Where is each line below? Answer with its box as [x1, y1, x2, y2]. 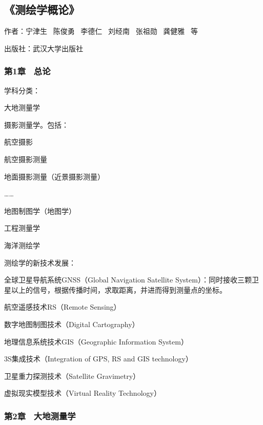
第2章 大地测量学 [4, 409, 76, 422]
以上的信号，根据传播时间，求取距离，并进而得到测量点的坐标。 [11, 284, 227, 295]
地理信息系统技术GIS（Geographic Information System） [4, 336, 188, 347]
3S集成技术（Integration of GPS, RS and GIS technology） [4, 353, 193, 364]
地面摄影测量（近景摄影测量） [4, 171, 105, 181]
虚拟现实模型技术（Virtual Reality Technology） [4, 388, 161, 398]
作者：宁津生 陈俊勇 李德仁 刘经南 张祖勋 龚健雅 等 [4, 26, 198, 36]
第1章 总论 [4, 65, 51, 77]
